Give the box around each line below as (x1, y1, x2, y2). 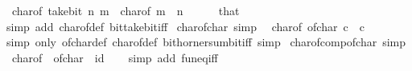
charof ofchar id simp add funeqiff (11, 49, 218, 65)
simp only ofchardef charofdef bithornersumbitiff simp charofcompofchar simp (6, 34, 406, 50)
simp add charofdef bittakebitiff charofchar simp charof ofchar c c (6, 18, 365, 34)
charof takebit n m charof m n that (11, 2, 240, 18)
